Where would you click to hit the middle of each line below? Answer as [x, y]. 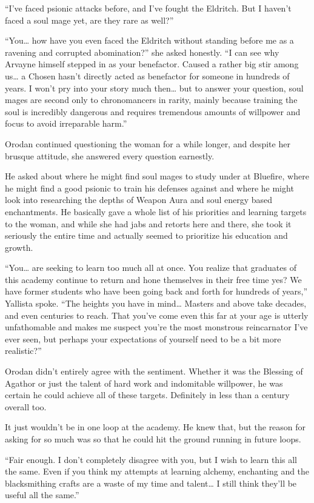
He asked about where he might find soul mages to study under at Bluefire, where [157, 176]
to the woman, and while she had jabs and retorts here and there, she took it [148, 223]
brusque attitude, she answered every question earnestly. [110, 155]
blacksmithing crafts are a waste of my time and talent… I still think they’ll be [151, 483]
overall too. [26, 406]
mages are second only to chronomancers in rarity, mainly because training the [151, 100]
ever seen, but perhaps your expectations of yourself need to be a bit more [143, 338]
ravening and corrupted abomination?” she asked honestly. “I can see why [142, 52]
